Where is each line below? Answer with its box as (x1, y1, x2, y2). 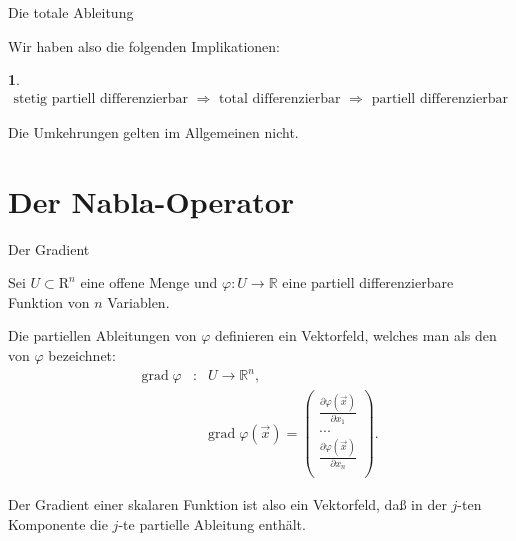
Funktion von (8, 291, 90, 312)
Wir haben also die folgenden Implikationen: (8, 35, 280, 56)
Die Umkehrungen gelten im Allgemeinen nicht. (8, 121, 299, 142)
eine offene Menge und (80, 272, 218, 293)
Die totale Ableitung (8, 2, 134, 22)
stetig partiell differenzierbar (13, 91, 189, 106)
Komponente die (8, 513, 108, 534)
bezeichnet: (48, 344, 116, 365)
